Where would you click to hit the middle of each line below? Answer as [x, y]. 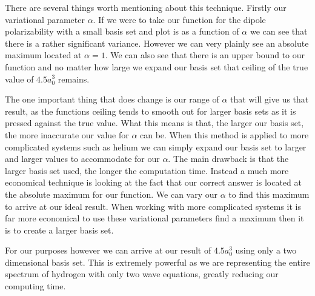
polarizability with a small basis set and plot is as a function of [122, 31]
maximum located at [43, 55]
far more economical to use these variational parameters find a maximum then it [154, 218]
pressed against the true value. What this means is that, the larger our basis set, [154, 123]
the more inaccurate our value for [67, 134]
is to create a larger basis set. [59, 230]
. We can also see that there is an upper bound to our [205, 55]
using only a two [266, 250]
